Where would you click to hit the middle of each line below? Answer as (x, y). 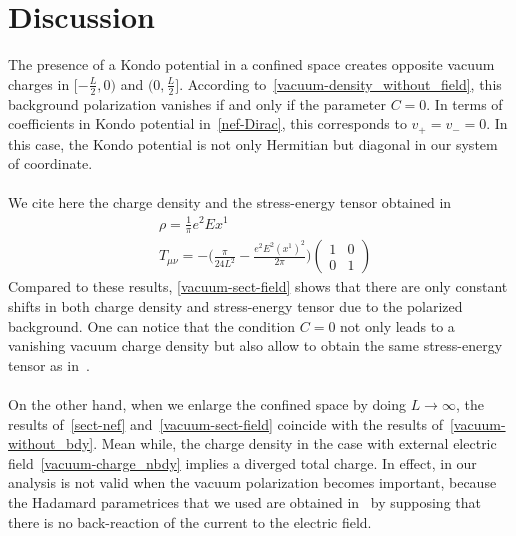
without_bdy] (51, 443)
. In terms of (464, 103)
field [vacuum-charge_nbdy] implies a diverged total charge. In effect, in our (242, 462)
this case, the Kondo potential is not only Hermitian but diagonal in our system (253, 143)
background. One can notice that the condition (152, 325)
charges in (39, 83)
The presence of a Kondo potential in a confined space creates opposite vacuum (251, 64)
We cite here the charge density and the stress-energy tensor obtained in (230, 202)
